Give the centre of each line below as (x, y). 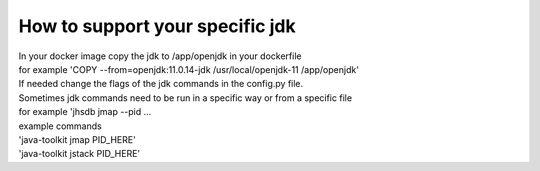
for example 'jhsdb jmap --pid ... (85, 112)
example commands (60, 126)
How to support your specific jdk (157, 26)
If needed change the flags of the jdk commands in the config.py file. (161, 84)
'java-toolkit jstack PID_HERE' (79, 154)
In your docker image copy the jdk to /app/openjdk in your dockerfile (160, 56)
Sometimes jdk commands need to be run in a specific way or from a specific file (185, 97)
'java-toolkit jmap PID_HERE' (77, 139)
